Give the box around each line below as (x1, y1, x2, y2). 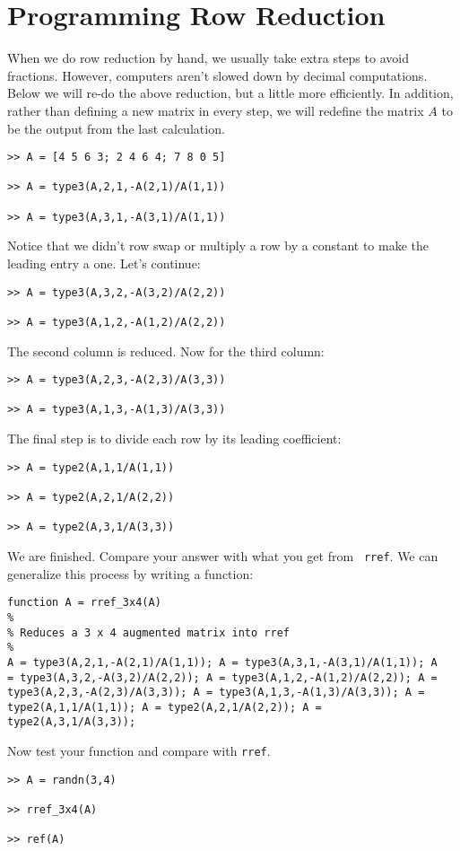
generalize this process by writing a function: (7, 564, 254, 583)
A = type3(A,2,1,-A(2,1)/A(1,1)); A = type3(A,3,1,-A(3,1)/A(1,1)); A (7, 655, 438, 669)
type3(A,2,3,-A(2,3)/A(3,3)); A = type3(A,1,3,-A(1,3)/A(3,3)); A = (7, 686, 425, 699)
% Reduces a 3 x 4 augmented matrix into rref (7, 626, 290, 639)
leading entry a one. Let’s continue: (7, 253, 201, 272)
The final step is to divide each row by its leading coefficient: (7, 429, 342, 448)
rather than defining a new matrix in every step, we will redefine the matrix (7, 101, 424, 119)
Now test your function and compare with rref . (7, 741, 271, 760)
